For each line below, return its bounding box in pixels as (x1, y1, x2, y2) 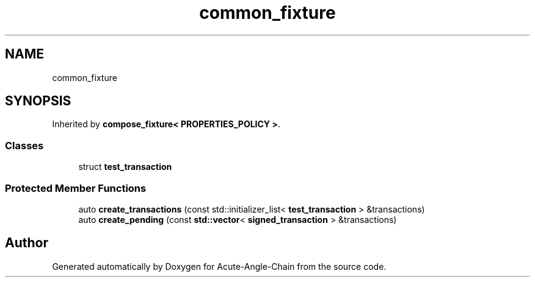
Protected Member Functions (5, 182, 147, 194)
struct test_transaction (78, 161, 172, 172)
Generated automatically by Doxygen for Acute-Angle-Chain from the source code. (52, 261, 387, 272)
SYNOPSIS (5, 93, 71, 109)
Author (5, 235, 48, 251)
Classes (5, 139, 44, 152)
